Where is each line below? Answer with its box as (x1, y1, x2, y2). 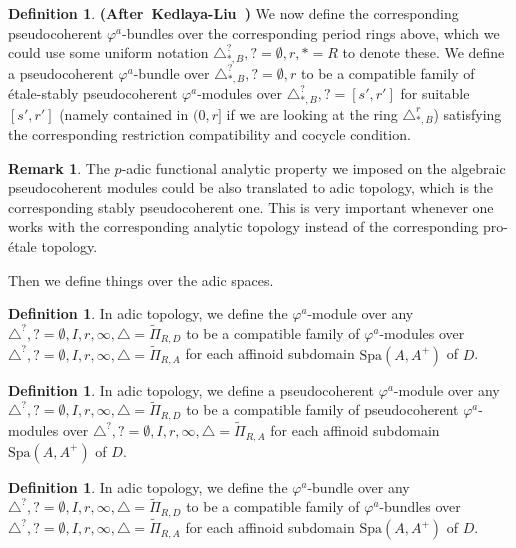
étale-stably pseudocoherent (8, 83, 178, 104)
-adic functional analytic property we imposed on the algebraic (121, 157, 506, 178)
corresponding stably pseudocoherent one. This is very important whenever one (8, 196, 494, 217)
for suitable (400, 83, 470, 104)
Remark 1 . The (8, 157, 110, 178)
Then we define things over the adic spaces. (8, 269, 274, 290)
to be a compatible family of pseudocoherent (186, 399, 459, 420)
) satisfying (433, 103, 502, 124)
